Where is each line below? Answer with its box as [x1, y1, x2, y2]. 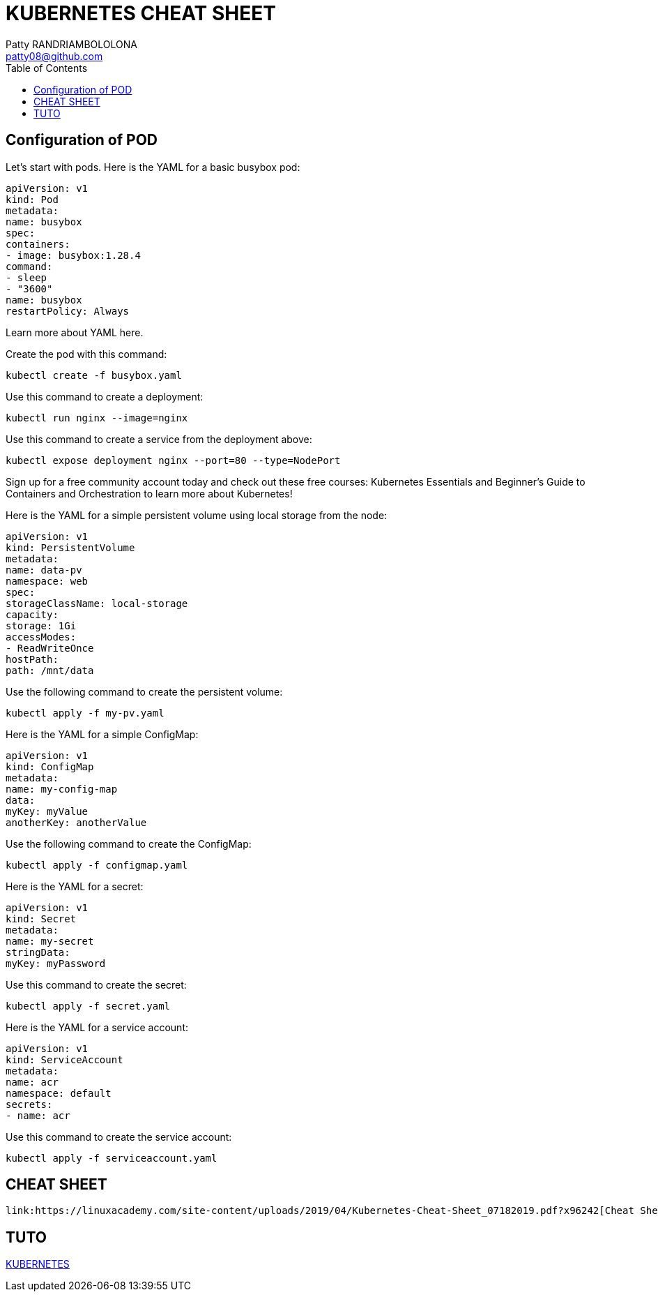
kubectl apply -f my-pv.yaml [6, 707, 164, 719]
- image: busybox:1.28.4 [6, 249, 141, 261]
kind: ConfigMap [6, 760, 94, 772]
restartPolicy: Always [6, 305, 130, 317]
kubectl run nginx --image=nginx [6, 412, 188, 423]
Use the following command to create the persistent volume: [6, 685, 283, 698]
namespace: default [6, 1087, 112, 1099]
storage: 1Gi [6, 620, 77, 631]
